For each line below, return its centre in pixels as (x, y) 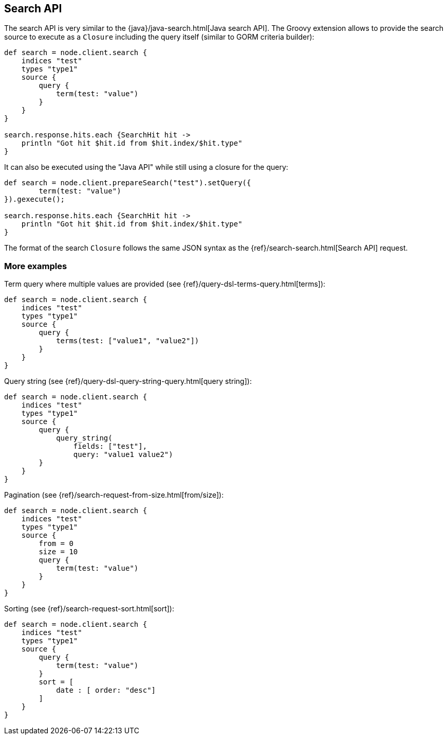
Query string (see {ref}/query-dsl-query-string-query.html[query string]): (128, 381)
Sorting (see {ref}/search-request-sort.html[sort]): (89, 609)
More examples (36, 266)
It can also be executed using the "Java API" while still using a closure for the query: (146, 167)
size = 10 (58, 552)
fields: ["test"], (110, 446)
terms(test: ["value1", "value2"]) (128, 341)
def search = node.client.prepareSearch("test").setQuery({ (128, 183)
